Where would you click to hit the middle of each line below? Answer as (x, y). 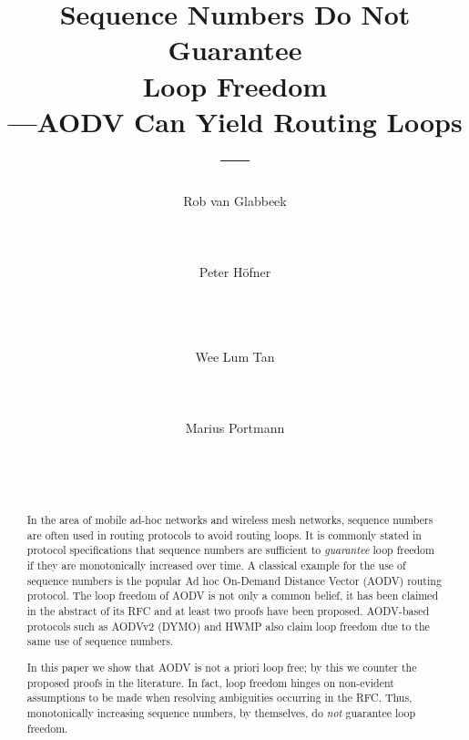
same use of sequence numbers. (100, 641)
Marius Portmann (235, 427)
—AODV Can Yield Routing (192, 121)
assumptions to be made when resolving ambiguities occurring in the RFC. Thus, (219, 698)
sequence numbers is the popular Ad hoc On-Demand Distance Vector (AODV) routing (234, 580)
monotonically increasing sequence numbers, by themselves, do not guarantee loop (221, 712)
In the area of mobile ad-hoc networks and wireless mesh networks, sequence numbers (230, 520)
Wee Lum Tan (235, 356)
